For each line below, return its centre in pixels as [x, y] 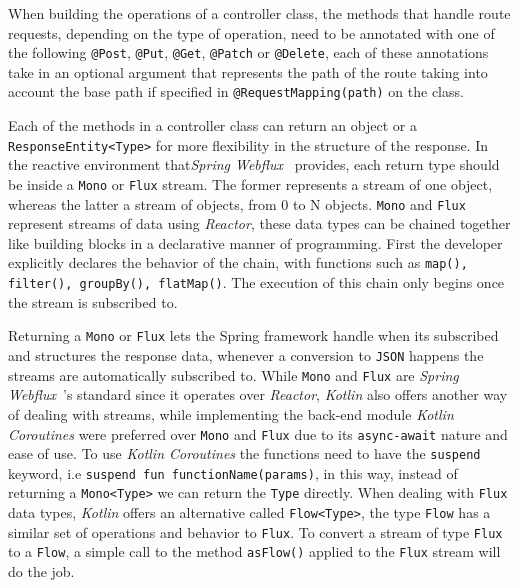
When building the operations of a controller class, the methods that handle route [259, 13]
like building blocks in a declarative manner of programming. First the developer [255, 242]
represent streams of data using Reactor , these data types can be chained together [259, 223]
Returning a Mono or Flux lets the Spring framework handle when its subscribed [253, 335]
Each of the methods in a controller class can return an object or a [212, 125]
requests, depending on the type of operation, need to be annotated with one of [251, 32]
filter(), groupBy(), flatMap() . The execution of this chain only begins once [256, 282]
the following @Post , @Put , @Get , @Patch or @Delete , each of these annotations [248, 52]
